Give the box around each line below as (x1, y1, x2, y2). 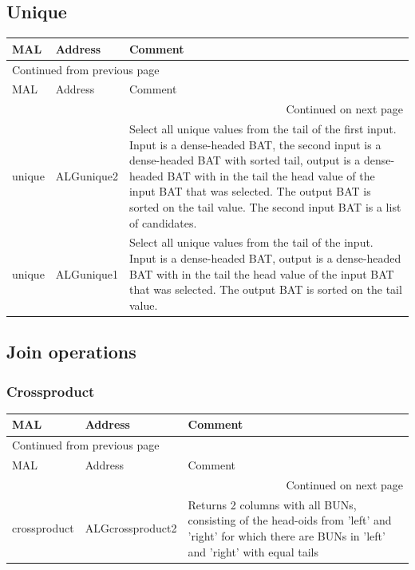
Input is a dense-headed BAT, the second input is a (128, 136, 381, 152)
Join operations (6, 339, 136, 364)
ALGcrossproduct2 (85, 520, 177, 536)
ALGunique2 (55, 167, 118, 184)
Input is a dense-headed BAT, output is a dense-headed (128, 250, 401, 267)
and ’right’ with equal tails (188, 543, 318, 560)
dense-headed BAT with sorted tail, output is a (128, 152, 361, 168)
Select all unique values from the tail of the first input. (128, 121, 397, 137)
